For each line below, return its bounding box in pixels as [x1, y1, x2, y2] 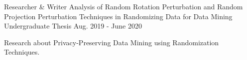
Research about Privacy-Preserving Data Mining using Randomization [4, 37, 219, 47]
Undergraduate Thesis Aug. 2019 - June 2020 [4, 21, 142, 31]
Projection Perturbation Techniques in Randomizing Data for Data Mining [4, 11, 233, 21]
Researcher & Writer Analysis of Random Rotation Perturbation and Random [4, 1, 243, 11]
